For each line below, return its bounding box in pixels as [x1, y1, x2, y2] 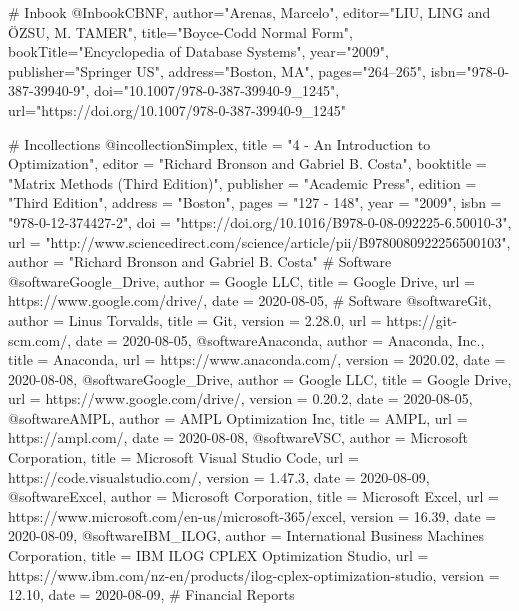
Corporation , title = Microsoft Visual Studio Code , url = [8, 447, 359, 468]
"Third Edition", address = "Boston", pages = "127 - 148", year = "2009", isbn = [8, 192, 502, 213]
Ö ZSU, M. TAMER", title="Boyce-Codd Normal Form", [8, 21, 353, 42]
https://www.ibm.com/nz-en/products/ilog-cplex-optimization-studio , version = [8, 564, 500, 585]
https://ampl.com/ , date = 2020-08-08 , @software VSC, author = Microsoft [8, 427, 469, 448]
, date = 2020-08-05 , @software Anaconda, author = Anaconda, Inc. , [67, 329, 485, 350]
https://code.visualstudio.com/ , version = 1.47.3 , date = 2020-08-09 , [8, 466, 430, 487]
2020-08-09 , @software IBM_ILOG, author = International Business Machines [8, 525, 485, 546]
